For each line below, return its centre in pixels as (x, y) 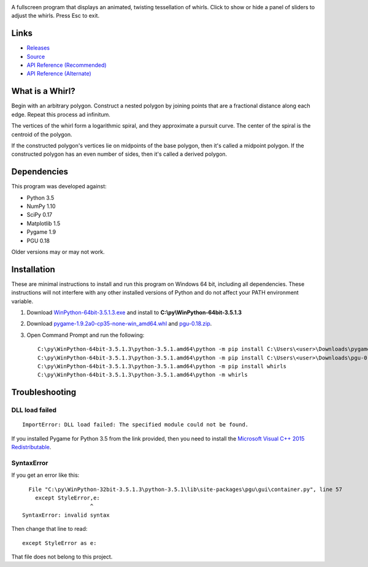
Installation (33, 269)
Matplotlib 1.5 (44, 223)
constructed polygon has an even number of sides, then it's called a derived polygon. (119, 154)
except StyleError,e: (67, 498)
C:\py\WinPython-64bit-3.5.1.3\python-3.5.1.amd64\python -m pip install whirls (162, 366)
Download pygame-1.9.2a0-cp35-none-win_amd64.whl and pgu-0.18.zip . (119, 324)
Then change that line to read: (49, 529)
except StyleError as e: (59, 543)
